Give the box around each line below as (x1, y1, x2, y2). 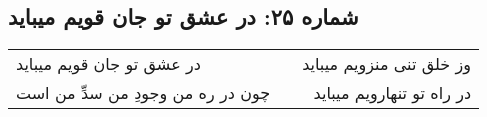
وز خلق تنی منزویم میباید (302, 52, 472, 76)
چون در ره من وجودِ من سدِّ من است (16, 81, 271, 105)
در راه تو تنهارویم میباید (313, 81, 472, 105)
